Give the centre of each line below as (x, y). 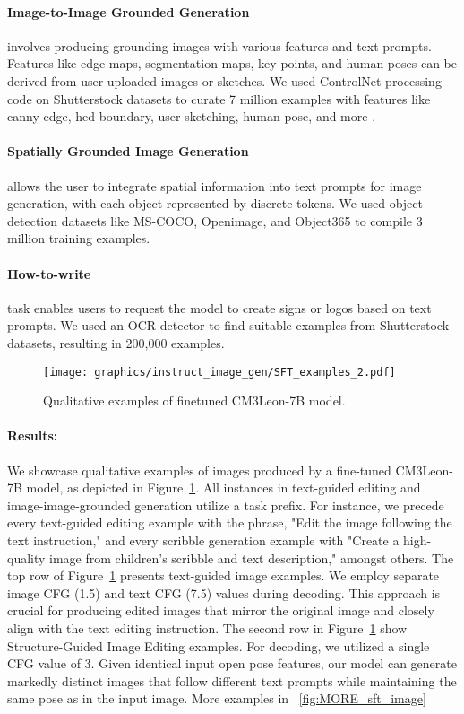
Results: (33, 435)
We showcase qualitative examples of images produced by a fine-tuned (199, 470)
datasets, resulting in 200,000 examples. (116, 342)
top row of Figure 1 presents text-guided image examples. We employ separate (223, 575)
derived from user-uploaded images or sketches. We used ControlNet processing (224, 80)
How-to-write (49, 273)
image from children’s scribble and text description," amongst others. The (252, 557)
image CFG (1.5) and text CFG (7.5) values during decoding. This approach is (224, 592)
